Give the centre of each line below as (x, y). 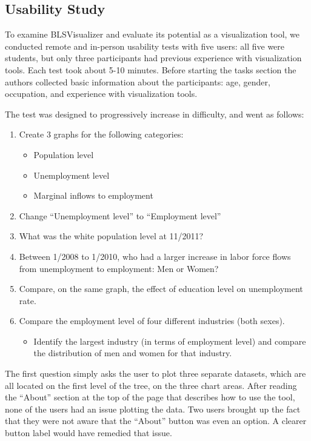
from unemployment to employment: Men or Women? (119, 268)
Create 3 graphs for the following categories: (101, 134)
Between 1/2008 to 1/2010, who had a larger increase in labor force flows (155, 256)
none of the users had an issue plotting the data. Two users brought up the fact (153, 409)
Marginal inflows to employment (93, 195)
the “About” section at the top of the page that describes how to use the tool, (150, 397)
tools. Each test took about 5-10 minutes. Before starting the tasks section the (151, 69)
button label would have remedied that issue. (89, 433)
